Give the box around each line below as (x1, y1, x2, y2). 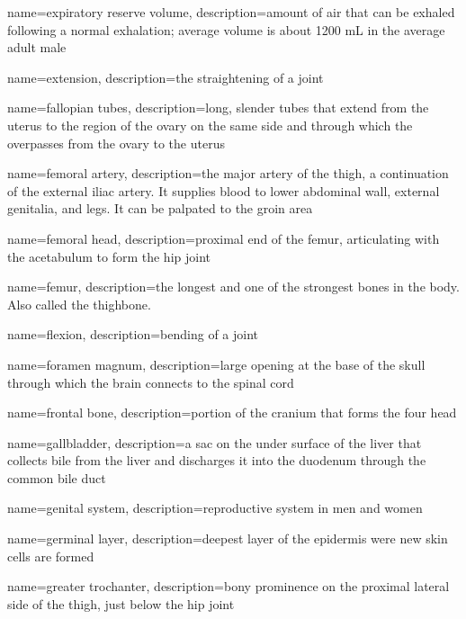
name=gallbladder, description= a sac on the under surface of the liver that (7, 433, 422, 452)
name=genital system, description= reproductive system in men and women (7, 498, 423, 517)
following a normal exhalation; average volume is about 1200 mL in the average (7, 20, 445, 39)
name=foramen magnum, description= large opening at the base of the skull (7, 354, 426, 373)
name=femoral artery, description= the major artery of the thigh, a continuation (7, 164, 449, 183)
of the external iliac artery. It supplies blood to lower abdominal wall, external (7, 181, 440, 200)
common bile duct (7, 468, 106, 487)
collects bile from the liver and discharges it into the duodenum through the (7, 451, 426, 470)
